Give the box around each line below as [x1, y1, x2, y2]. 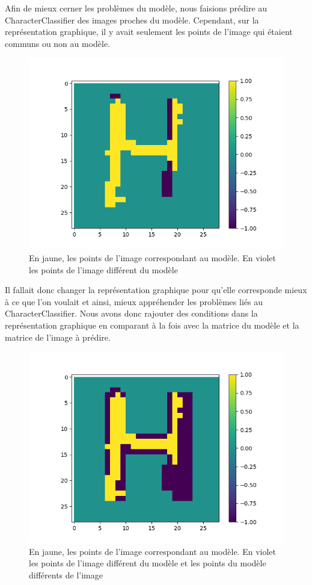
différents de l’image [29, 568, 103, 581]
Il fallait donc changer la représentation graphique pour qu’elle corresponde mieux [5, 283, 307, 296]
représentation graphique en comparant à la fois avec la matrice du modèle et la [5, 318, 299, 331]
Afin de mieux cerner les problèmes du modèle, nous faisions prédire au [5, 2, 268, 14]
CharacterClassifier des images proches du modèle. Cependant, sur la [5, 13, 259, 26]
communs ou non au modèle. [5, 37, 111, 49]
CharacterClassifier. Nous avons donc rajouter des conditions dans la [5, 307, 258, 320]
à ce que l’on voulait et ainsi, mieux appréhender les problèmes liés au [5, 295, 263, 308]
